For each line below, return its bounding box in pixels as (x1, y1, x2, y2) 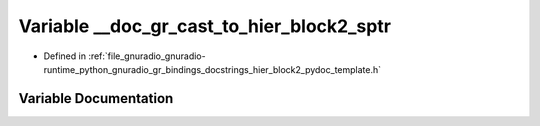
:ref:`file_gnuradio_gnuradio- (88, 50, 206, 62)
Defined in (43, 50, 87, 62)
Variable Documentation (18, 90, 174, 107)
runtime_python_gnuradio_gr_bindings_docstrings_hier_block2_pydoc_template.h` (43, 63, 382, 75)
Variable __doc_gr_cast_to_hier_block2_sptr (18, 15, 392, 37)
